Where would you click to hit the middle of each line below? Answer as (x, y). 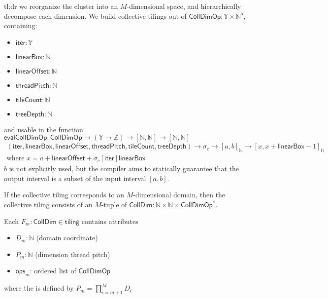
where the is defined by (39, 288)
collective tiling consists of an (48, 205)
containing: (21, 25)
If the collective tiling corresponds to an (64, 195)
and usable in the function (44, 129)
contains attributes (110, 221)
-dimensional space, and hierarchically (184, 6)
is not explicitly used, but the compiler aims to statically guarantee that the (124, 168)
